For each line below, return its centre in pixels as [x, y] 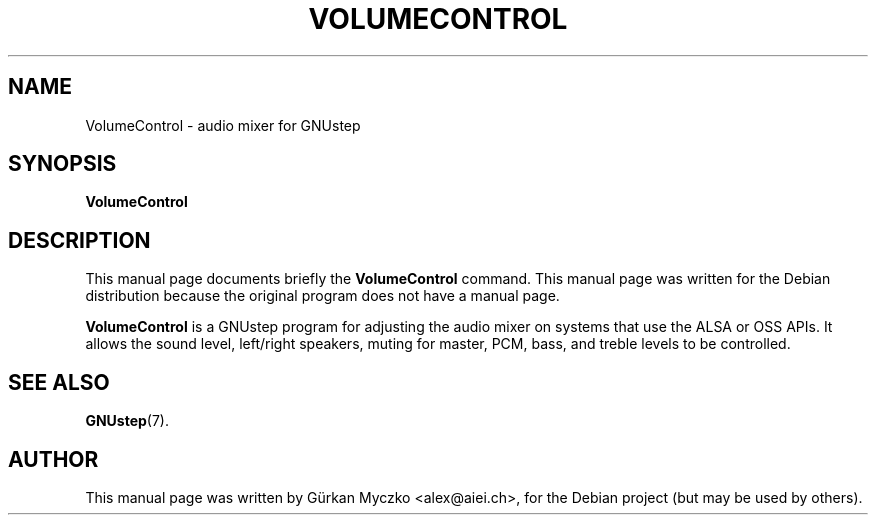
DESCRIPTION [79, 240]
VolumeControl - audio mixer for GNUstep [223, 125]
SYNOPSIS [62, 164]
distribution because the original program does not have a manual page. [322, 296]
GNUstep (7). [127, 421]
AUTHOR [53, 459]
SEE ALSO [59, 382]
